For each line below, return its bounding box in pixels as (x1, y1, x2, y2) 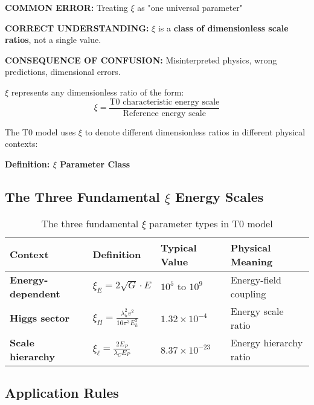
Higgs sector (10, 311, 70, 325)
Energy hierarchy (230, 335, 303, 349)
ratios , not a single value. (5, 33, 101, 46)
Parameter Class (60, 157, 130, 170)
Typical (161, 240, 197, 254)
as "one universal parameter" (137, 1, 243, 13)
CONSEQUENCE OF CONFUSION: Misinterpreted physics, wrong (5, 53, 277, 66)
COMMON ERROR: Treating (5, 1, 128, 13)
